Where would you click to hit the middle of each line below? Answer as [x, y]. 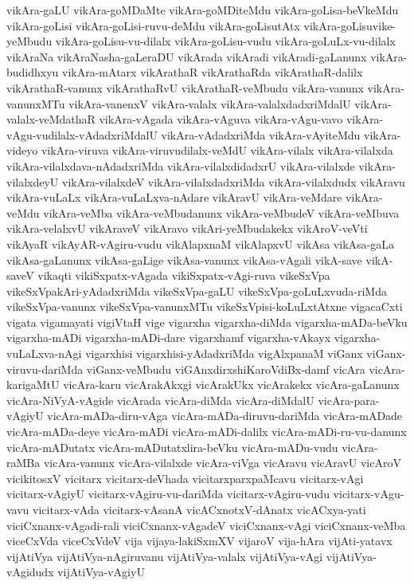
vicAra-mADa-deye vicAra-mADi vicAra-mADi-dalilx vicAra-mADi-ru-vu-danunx [207, 432]
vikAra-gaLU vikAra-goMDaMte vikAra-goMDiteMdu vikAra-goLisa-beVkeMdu [203, 10]
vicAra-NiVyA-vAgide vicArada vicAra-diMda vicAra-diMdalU [160, 400]
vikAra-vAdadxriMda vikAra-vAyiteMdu [261, 134]
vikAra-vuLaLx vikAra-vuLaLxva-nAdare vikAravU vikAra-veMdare [174, 197]
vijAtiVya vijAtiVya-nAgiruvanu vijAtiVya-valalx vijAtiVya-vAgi [165, 556]
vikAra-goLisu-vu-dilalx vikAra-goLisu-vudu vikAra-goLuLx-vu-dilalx [225, 41]
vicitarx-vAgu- [369, 494]
